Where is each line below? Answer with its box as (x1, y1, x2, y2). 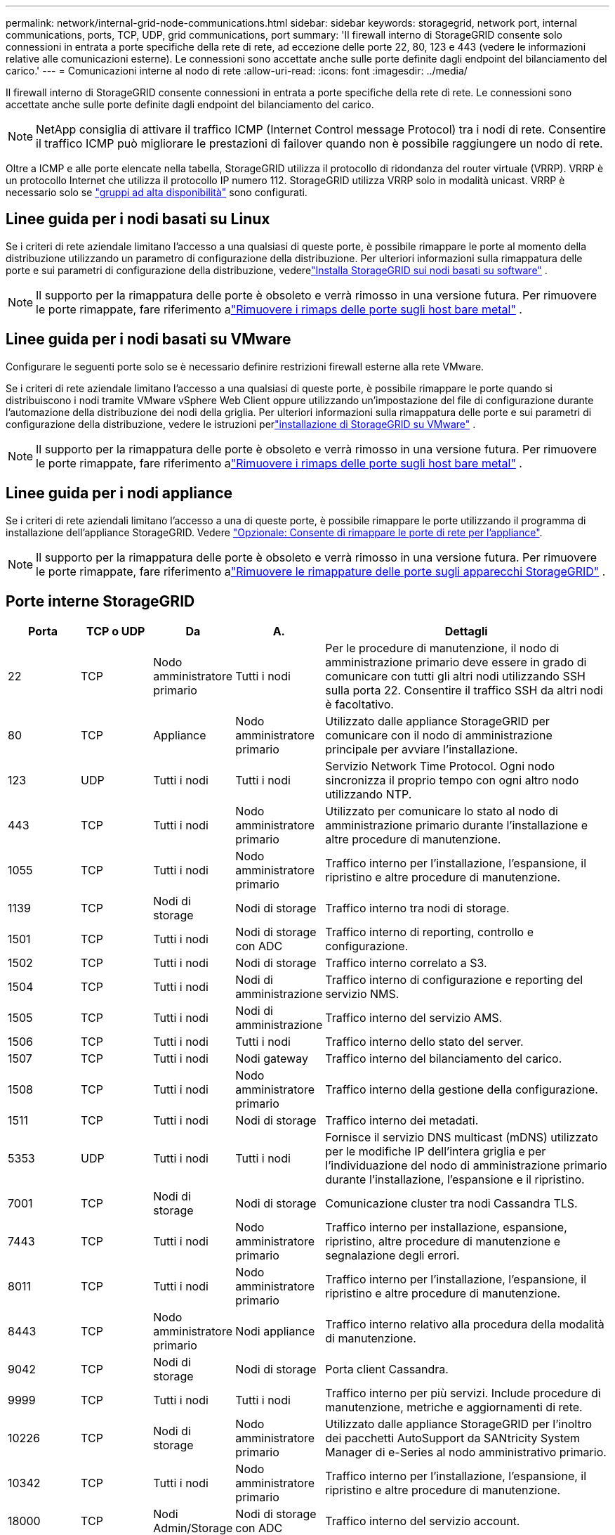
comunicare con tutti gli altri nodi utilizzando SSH (325, 669, 586, 684)
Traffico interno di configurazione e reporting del (325, 973, 583, 987)
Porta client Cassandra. (325, 1362, 449, 1377)
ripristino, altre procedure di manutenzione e (325, 1234, 561, 1249)
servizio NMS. (325, 987, 399, 1002)
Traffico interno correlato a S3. (325, 956, 487, 971)
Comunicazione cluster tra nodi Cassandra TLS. (325, 1196, 578, 1211)
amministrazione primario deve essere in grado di (325, 655, 587, 670)
